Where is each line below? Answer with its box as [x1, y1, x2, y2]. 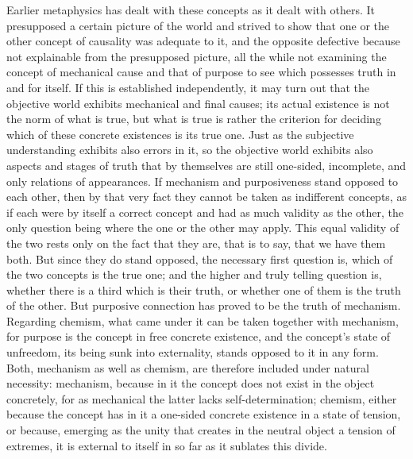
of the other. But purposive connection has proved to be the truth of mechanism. [6, 297, 401, 314]
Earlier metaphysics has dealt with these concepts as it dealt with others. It [6, 2, 375, 17]
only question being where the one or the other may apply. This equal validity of [6, 219, 399, 236]
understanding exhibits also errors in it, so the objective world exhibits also [6, 141, 373, 158]
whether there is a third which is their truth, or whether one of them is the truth [6, 281, 401, 298]
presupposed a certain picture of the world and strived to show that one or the [6, 17, 389, 33]
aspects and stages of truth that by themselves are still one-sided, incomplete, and [6, 156, 407, 173]
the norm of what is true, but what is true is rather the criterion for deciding [6, 110, 381, 127]
